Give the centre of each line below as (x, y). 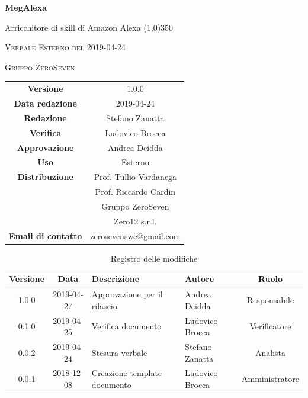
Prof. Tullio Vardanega (135, 177)
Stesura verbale (119, 352)
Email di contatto (46, 235)
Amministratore (270, 379)
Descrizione (115, 279)
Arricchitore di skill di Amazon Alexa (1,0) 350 (89, 27)
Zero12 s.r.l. (135, 221)
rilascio (104, 305)
